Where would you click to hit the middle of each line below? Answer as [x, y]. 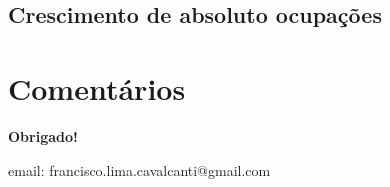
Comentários [97, 87]
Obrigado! [43, 135]
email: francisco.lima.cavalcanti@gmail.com [139, 169]
